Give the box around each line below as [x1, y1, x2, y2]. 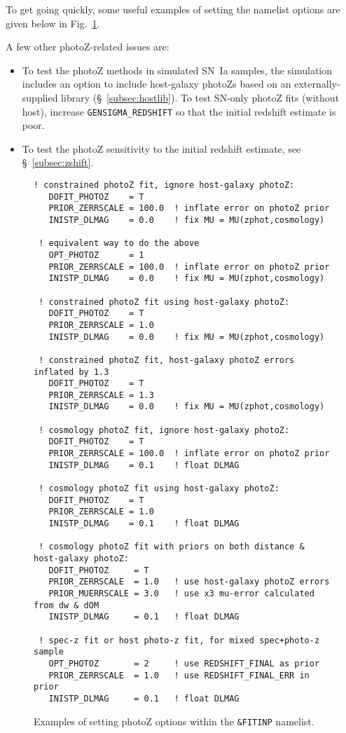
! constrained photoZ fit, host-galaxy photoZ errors [39, 355, 295, 365]
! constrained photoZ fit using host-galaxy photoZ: [39, 296, 290, 307]
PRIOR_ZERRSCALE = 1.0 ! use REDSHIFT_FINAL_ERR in [48, 670, 310, 680]
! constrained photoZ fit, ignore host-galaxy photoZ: [34, 180, 295, 190]
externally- [294, 76, 340, 91]
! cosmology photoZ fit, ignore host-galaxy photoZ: [39, 425, 290, 435]
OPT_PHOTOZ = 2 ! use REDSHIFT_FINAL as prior [48, 658, 320, 669]
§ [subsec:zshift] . [22, 155, 94, 170]
